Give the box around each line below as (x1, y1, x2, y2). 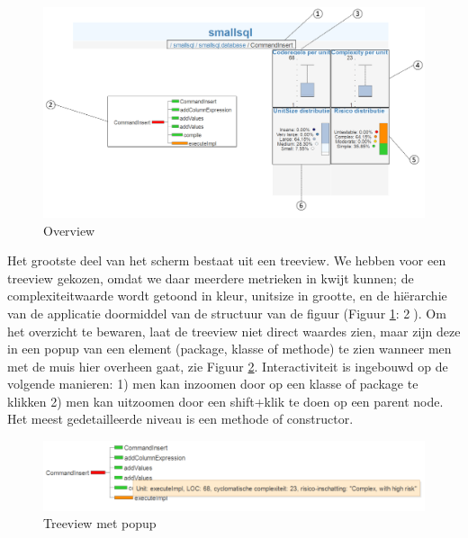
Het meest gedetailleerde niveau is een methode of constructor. (7, 409, 354, 428)
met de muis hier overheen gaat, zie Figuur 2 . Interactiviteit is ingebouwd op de (7, 356, 448, 375)
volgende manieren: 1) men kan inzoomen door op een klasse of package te (7, 374, 418, 393)
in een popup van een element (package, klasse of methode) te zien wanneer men (7, 339, 452, 358)
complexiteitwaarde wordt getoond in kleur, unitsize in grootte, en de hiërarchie (7, 286, 447, 305)
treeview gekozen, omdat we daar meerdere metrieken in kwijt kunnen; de (7, 268, 414, 287)
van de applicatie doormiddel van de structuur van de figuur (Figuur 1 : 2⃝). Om (7, 303, 446, 322)
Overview (43, 220, 95, 239)
